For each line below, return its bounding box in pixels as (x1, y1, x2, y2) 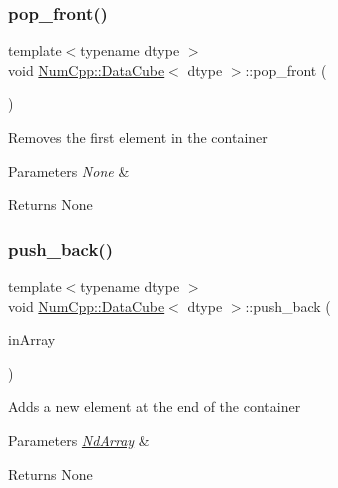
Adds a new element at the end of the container (8, 396, 301, 417)
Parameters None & (8, 160, 130, 181)
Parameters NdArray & (8, 429, 150, 450)
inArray (8, 329, 56, 350)
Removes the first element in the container (8, 127, 268, 147)
